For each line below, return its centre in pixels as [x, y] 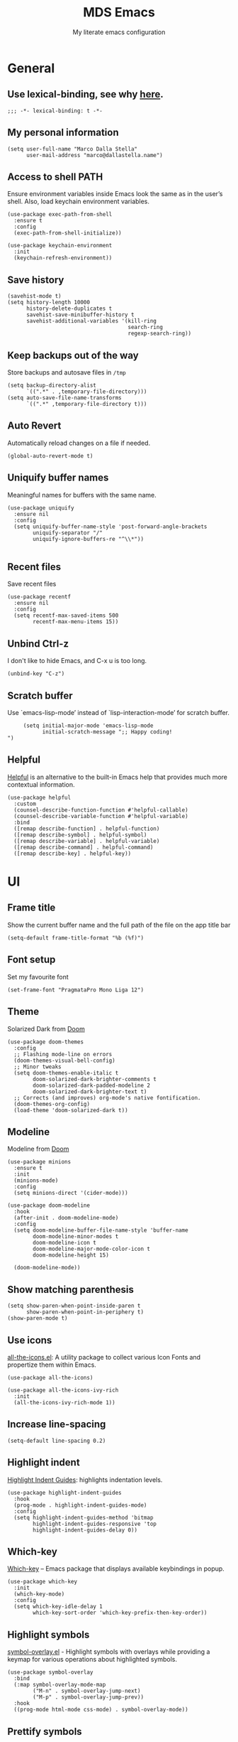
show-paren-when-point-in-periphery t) [85, 1312]
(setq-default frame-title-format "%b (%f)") [75, 938]
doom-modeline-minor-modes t [76, 1237]
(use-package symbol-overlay [50, 1672]
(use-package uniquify [41, 508]
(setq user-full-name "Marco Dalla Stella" [73, 149]
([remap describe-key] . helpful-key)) [73, 854]
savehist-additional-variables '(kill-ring [91, 321]
